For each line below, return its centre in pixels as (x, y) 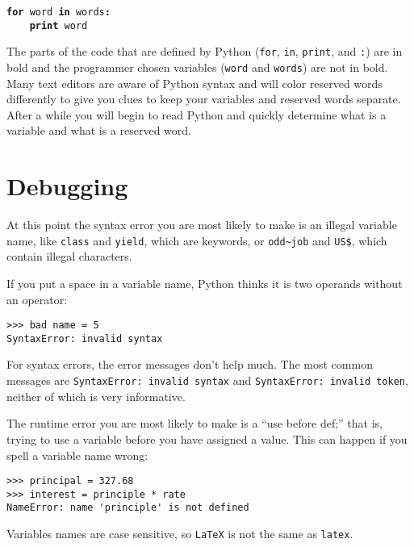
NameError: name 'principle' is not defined (128, 508)
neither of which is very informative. (96, 396)
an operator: (37, 299)
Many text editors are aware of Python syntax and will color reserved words (194, 83)
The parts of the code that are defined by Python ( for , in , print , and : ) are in (205, 51)
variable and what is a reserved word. (99, 130)
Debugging (67, 186)
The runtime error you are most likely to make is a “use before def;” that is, (194, 423)
